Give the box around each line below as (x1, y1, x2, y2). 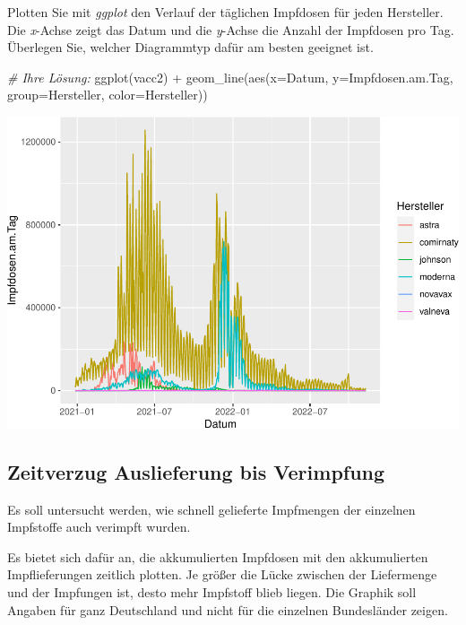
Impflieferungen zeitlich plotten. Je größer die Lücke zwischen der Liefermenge (7, 565, 437, 584)
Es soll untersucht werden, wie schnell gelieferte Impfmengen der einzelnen (7, 499, 416, 518)
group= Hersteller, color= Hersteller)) (7, 85, 208, 104)
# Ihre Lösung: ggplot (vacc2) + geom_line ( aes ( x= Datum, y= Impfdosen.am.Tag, (7, 67, 453, 86)
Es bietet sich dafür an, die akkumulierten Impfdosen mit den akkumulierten (7, 547, 428, 566)
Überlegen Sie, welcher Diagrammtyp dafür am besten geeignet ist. (7, 38, 374, 56)
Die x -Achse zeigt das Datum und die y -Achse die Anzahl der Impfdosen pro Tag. (7, 20, 454, 39)
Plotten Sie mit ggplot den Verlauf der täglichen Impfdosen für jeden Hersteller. (7, 3, 444, 21)
